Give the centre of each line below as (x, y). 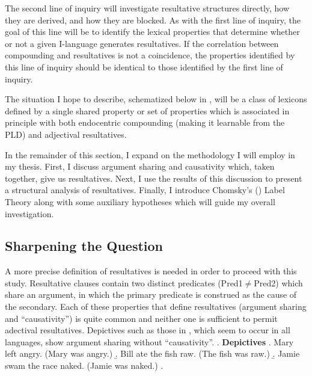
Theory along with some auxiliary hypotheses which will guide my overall (140, 201)
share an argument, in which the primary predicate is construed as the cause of (151, 294)
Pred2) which (278, 282)
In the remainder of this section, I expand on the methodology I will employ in (150, 154)
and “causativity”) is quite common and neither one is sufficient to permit (141, 318)
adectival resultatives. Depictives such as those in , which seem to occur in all (148, 330)
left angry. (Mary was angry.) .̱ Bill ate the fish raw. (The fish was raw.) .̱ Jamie (152, 353)
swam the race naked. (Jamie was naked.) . (84, 365)
